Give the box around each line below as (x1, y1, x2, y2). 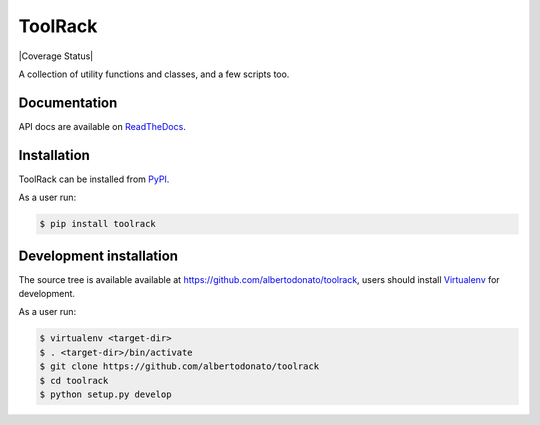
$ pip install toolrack (39, 218, 157, 230)
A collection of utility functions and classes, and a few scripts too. (18, 68, 290, 80)
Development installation (18, 247, 179, 264)
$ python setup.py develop (39, 388, 172, 400)
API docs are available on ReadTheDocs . (18, 120, 187, 132)
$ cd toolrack (39, 375, 109, 386)
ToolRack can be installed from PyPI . (18, 173, 170, 185)
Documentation (18, 94, 118, 111)
